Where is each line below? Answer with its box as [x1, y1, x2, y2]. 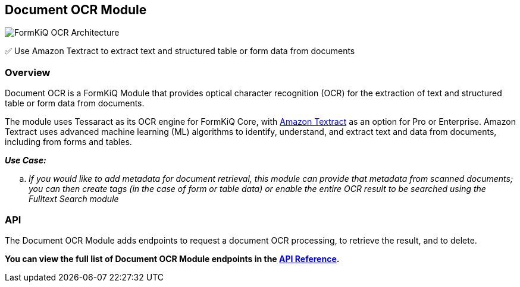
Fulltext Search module [29, 194, 119, 204]
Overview [5, 66, 51, 78]
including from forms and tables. [5, 137, 132, 147]
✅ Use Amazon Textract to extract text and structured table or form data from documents [5, 46, 355, 56]
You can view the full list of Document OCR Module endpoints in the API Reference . [5, 253, 340, 264]
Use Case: [5, 155, 46, 166]
